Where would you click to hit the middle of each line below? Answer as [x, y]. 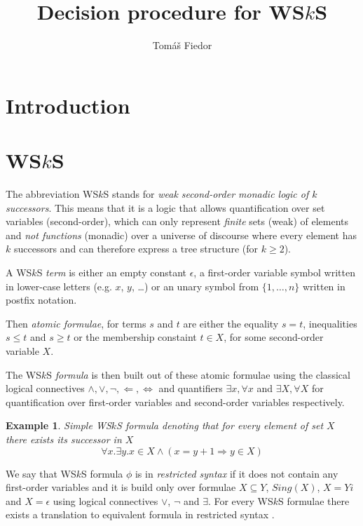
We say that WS [41, 473]
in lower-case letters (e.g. [59, 286]
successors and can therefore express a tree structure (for [136, 249]
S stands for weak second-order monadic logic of [206, 194]
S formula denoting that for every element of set [220, 425]
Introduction [68, 105]
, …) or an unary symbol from [195, 286]
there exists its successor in [64, 439]
